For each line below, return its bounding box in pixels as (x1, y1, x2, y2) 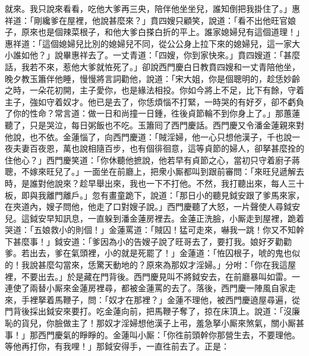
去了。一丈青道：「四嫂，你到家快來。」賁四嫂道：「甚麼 (87, 49, 300, 61)
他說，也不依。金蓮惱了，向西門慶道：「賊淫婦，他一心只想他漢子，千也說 (5, 130, 292, 143)
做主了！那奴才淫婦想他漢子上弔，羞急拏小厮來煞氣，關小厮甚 (62, 317, 304, 329)
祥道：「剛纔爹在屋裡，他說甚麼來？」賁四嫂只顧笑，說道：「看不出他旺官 (5, 14, 288, 26)
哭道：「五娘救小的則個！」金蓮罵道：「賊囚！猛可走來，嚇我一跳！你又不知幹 (5, 223, 304, 236)
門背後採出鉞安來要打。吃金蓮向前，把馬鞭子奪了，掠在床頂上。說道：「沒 (5, 305, 292, 317)
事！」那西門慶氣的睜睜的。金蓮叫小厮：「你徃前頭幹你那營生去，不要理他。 (5, 328, 300, 341)
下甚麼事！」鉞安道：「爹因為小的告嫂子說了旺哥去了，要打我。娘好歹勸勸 (5, 235, 292, 247)
